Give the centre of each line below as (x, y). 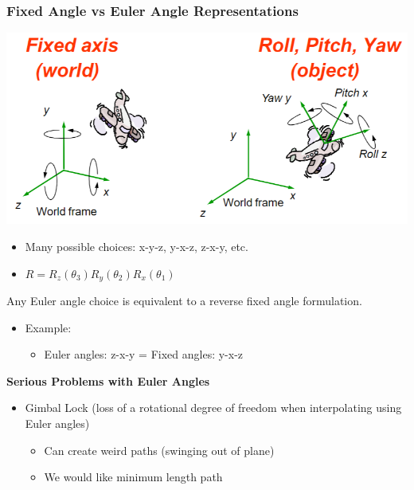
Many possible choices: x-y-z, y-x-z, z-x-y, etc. (137, 246)
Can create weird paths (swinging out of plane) (159, 450)
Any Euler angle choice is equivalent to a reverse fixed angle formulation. (184, 301)
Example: (48, 327)
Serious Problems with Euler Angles (108, 380)
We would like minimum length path (133, 477)
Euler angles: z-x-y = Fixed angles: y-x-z (144, 354)
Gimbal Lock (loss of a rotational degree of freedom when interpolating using (213, 408)
